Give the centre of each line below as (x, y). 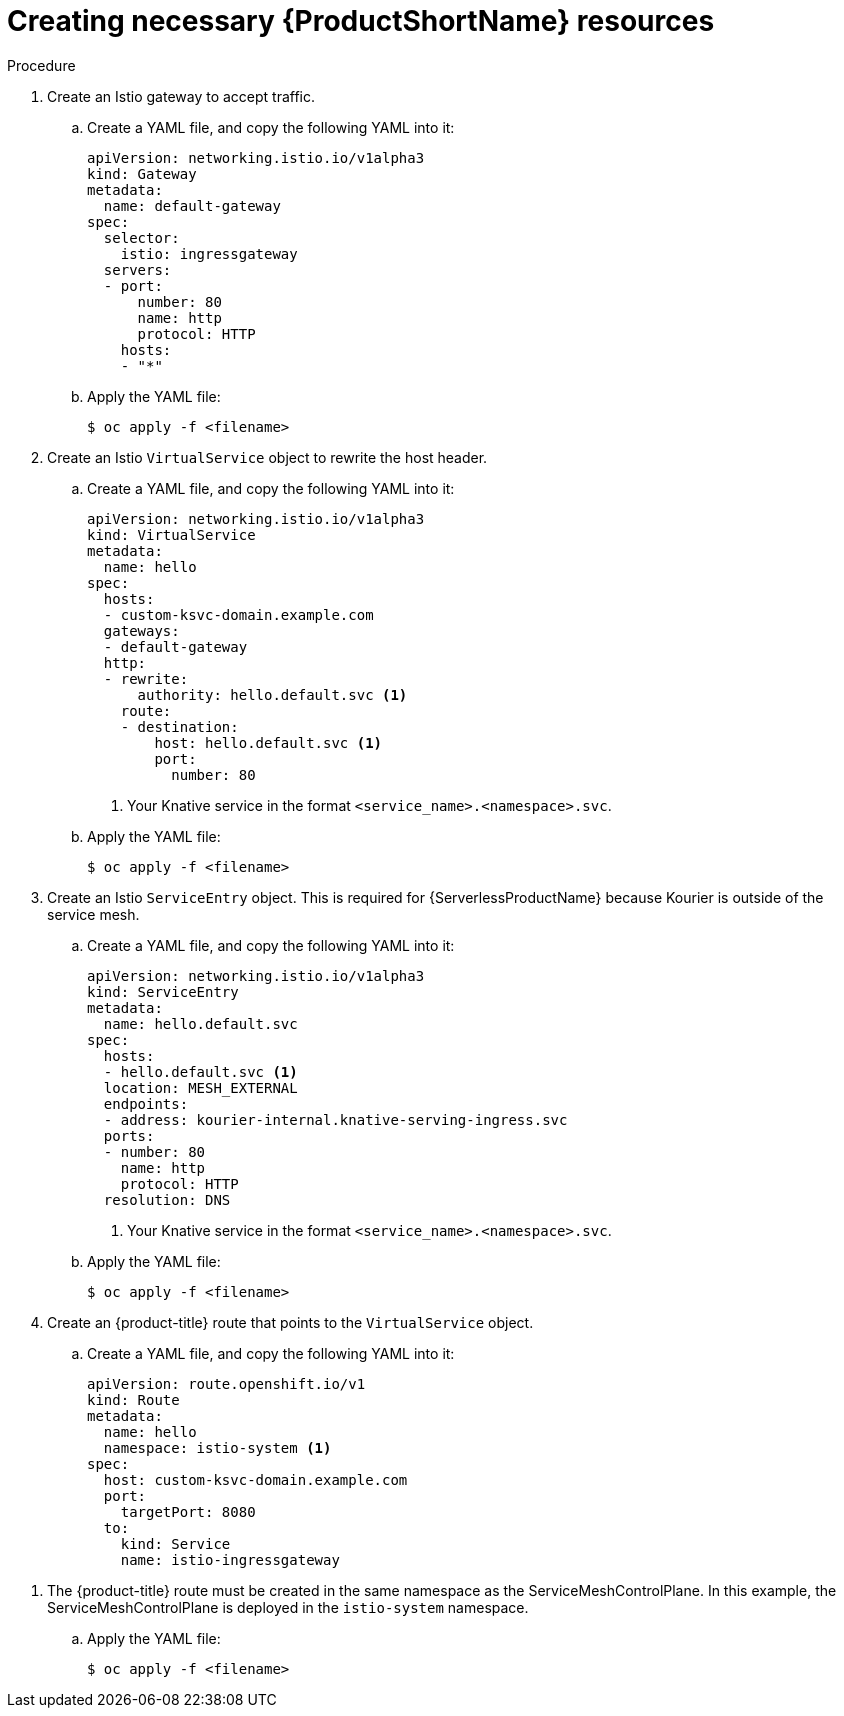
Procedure (41, 65)
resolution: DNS (167, 1199)
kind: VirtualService (171, 534)
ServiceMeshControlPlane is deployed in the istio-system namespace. (288, 1607)
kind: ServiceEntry (163, 991)
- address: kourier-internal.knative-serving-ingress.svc (335, 1119)
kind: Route (133, 1399)
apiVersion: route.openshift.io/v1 (226, 1383)
